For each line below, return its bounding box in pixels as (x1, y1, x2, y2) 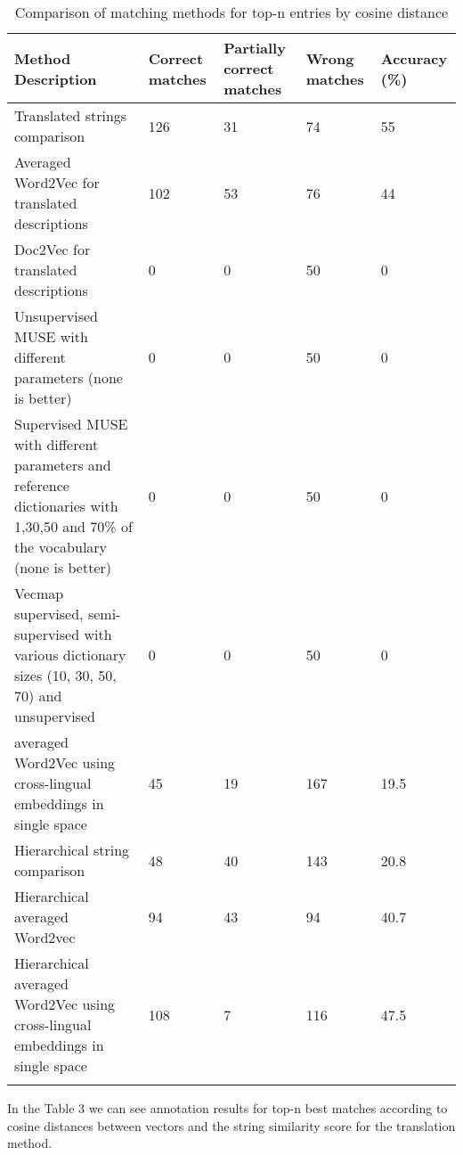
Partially (223, 37, 286, 58)
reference (14, 475, 69, 496)
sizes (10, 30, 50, (14, 665, 117, 685)
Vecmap (14, 583, 64, 603)
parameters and (14, 455, 111, 475)
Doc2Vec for (14, 239, 91, 259)
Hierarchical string (14, 840, 130, 860)
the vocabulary (14, 537, 108, 557)
